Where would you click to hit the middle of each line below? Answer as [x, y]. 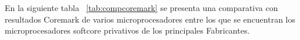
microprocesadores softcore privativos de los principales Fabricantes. [127, 30]
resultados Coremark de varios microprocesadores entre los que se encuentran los [150, 19]
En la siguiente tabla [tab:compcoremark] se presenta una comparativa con [141, 8]
